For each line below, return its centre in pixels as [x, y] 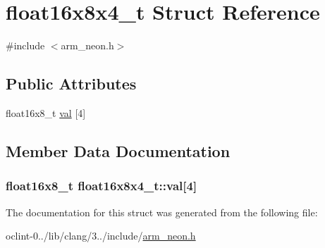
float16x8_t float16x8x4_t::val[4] [102, 186]
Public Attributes [71, 83]
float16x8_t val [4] [46, 112]
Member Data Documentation [118, 150]
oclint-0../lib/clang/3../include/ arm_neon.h [101, 236]
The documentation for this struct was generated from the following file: [162, 212]
